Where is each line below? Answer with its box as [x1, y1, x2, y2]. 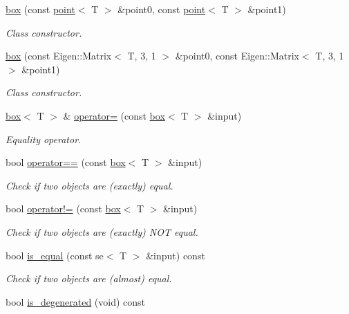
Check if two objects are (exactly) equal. [6, 178, 173, 192]
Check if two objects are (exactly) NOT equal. [6, 224, 198, 239]
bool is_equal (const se [6, 248, 104, 262]
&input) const [146, 248, 205, 262]
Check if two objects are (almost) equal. [6, 271, 172, 286]
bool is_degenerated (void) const [6, 294, 146, 308]
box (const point [6, 2, 75, 16]
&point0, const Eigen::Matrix [175, 48, 299, 63]
